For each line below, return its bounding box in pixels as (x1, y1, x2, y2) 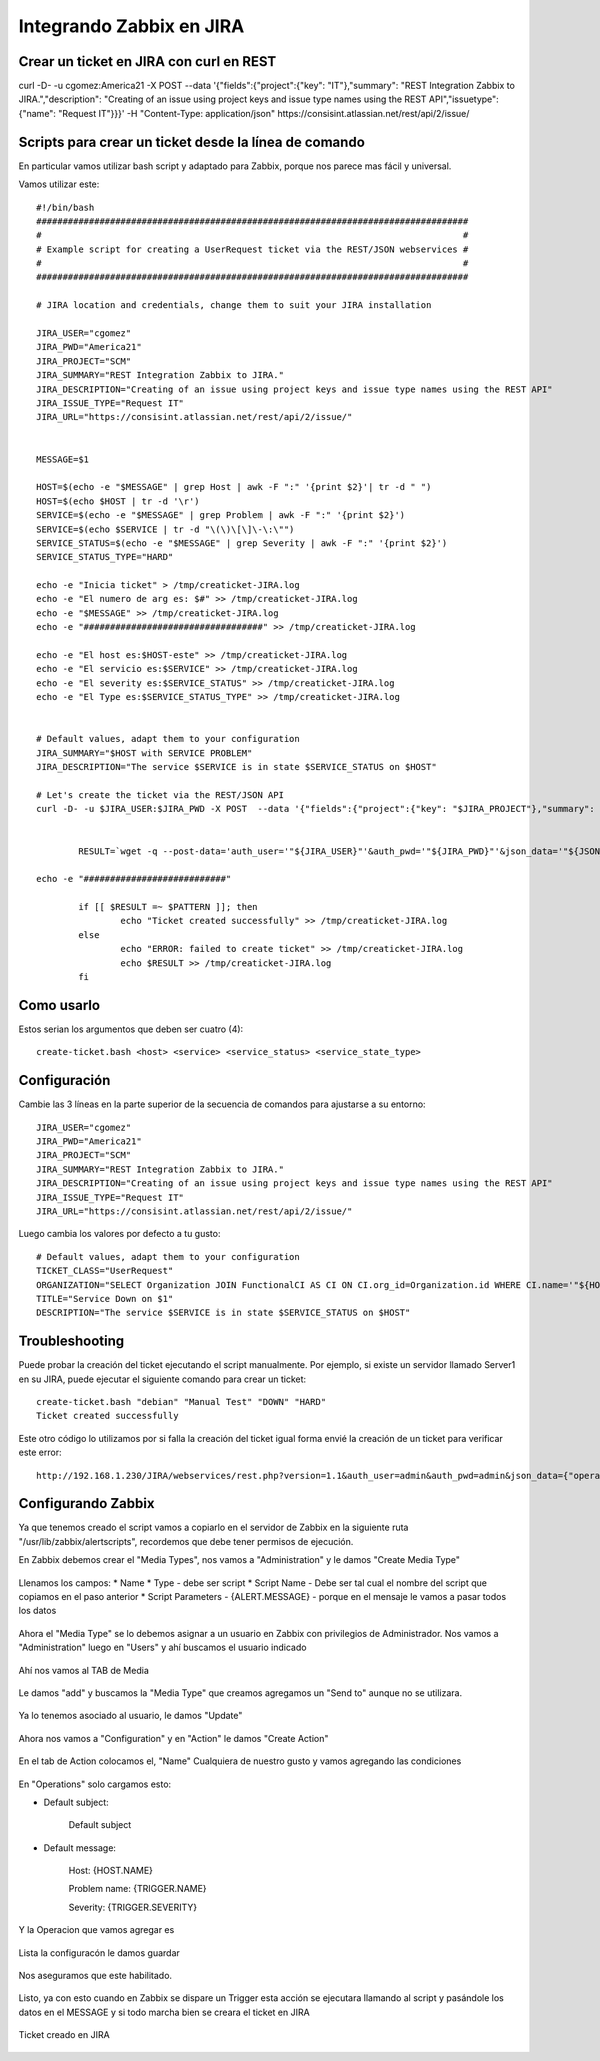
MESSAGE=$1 (36, 453, 90, 465)
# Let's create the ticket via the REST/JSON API (36, 789, 285, 800)
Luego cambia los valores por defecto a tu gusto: (18, 1228, 221, 1240)
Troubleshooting (18, 1333, 125, 1350)
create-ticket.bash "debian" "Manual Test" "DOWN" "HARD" (36, 1396, 327, 1407)
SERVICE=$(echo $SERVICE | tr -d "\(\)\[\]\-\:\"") (36, 523, 295, 535)
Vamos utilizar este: (18, 178, 100, 190)
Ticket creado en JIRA (18, 2029, 110, 2041)
